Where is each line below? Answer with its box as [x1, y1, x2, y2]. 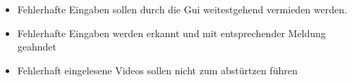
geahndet [17, 39, 57, 54]
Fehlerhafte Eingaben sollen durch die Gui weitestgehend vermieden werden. [17, 2, 347, 16]
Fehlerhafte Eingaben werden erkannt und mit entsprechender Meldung [17, 25, 326, 40]
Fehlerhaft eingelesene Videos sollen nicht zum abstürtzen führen [17, 62, 298, 77]
